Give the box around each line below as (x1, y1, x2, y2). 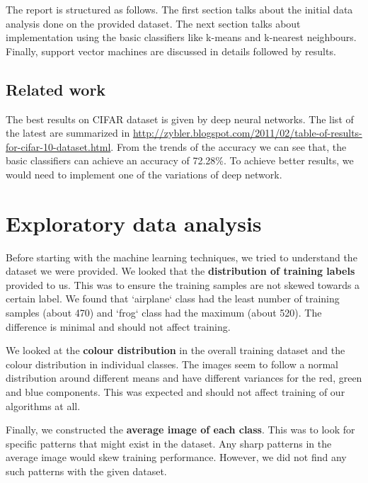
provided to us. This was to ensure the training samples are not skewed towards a (6, 277, 360, 292)
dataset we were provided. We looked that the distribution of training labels (6, 263, 355, 278)
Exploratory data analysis (6, 208, 262, 237)
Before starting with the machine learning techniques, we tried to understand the (6, 249, 357, 264)
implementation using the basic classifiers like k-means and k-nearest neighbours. (6, 30, 357, 45)
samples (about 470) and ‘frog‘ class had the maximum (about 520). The (6, 305, 322, 320)
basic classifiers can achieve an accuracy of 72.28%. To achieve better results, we (6, 153, 354, 168)
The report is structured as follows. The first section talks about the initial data (6, 2, 353, 16)
